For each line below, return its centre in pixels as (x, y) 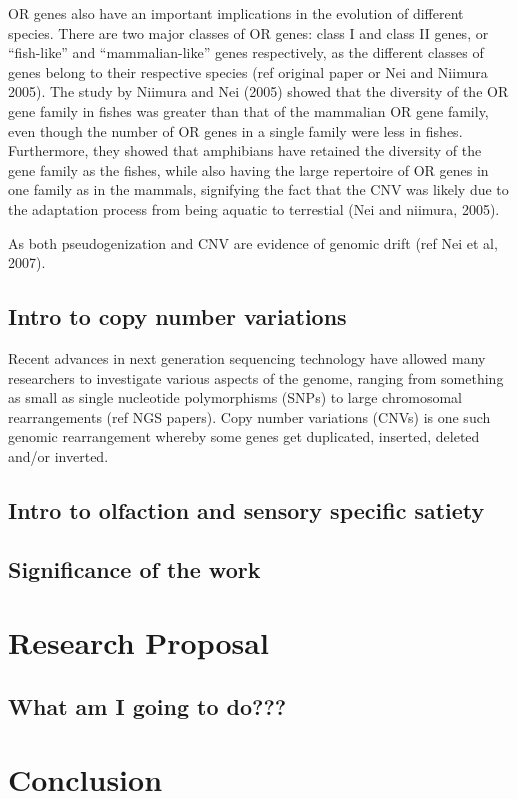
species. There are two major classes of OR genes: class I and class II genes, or (248, 32)
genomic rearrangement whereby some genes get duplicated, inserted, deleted (244, 436)
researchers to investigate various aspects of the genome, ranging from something (256, 377)
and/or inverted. (58, 455)
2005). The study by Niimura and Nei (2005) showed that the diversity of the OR (258, 91)
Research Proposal (138, 642)
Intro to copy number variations (177, 316)
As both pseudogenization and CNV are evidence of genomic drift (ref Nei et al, (253, 242)
